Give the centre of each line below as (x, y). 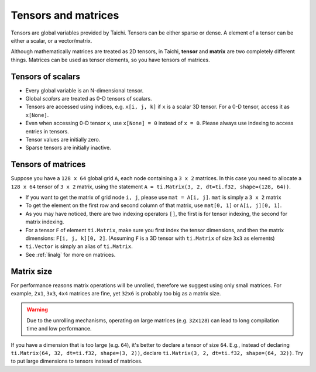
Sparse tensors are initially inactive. (68, 148)
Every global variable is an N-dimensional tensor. (85, 90)
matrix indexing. (45, 222)
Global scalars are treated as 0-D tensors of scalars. (89, 99)
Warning (37, 309)
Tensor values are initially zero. (63, 139)
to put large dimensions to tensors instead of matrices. (77, 361)
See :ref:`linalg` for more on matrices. (71, 254)
